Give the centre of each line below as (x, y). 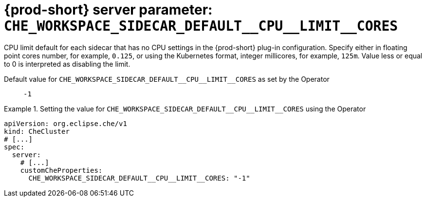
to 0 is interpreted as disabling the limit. (67, 64)
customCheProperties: (61, 170)
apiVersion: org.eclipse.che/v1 (65, 123)
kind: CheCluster (37, 131)
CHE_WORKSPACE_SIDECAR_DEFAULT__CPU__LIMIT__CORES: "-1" (139, 178)
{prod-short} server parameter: (108, 10)
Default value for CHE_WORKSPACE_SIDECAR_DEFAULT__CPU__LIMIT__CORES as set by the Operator (167, 79)
